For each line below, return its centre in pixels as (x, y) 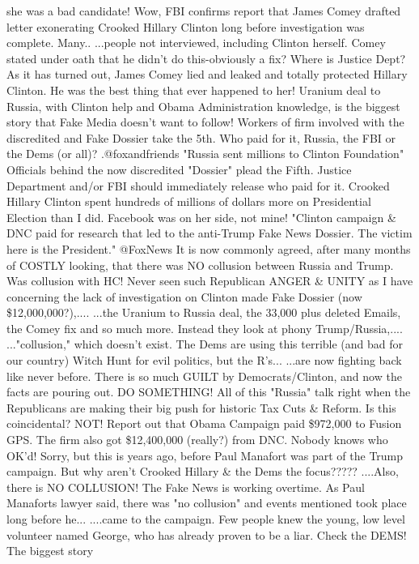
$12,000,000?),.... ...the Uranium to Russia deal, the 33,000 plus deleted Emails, (204, 312)
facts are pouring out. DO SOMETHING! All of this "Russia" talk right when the (209, 392)
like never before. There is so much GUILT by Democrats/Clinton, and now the (204, 376)
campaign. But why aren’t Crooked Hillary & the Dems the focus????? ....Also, (203, 471)
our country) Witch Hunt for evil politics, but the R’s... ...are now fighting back (204, 360)
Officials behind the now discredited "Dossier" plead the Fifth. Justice (179, 169)
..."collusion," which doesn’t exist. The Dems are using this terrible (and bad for (205, 344)
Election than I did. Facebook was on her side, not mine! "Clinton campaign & (201, 217)
